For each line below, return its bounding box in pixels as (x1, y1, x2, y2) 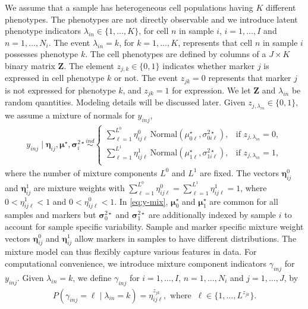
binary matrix (5, 59, 55, 71)
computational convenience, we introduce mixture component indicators (5, 257, 267, 269)
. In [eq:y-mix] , (114, 195, 168, 207)
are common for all (209, 195, 278, 207)
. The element (64, 59, 114, 71)
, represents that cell (178, 36, 253, 48)
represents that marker (208, 71, 291, 84)
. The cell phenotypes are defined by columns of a (85, 48, 266, 60)
